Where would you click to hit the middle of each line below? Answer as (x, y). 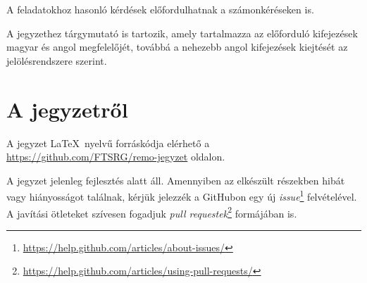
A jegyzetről (67, 109)
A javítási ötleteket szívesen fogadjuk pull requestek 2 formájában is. (152, 212)
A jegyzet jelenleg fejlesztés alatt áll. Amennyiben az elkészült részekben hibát (176, 180)
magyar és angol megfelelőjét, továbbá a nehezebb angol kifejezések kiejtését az (177, 47)
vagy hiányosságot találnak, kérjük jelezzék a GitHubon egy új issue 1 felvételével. (182, 195)
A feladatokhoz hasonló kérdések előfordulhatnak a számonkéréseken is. (160, 9)
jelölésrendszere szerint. (57, 60)
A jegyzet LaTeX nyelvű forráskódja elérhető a (108, 143)
